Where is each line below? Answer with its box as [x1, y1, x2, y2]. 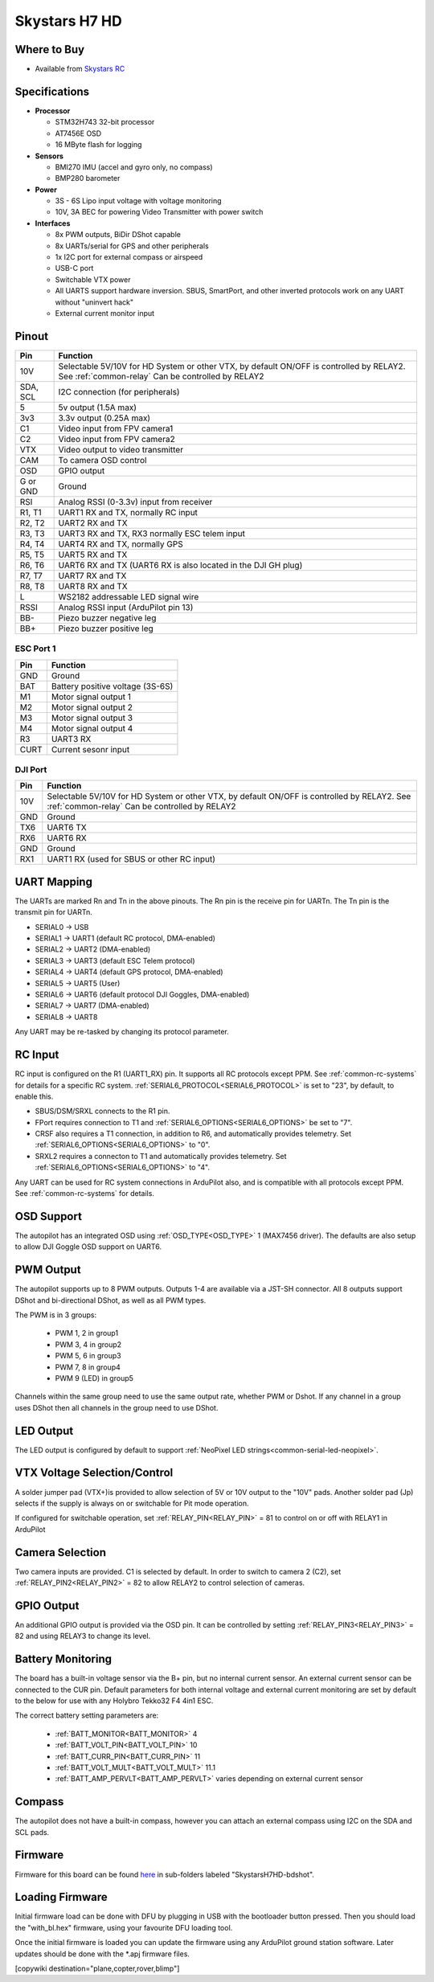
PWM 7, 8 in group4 [55, 1362, 121, 1372]
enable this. [14, 1091, 54, 1101]
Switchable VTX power [55, 274, 132, 285]
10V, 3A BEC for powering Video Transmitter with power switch [55, 207, 264, 217]
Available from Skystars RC [35, 64, 125, 74]
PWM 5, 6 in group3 [55, 1351, 121, 1361]
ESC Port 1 [14, 643, 56, 654]
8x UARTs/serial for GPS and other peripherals [55, 241, 209, 251]
